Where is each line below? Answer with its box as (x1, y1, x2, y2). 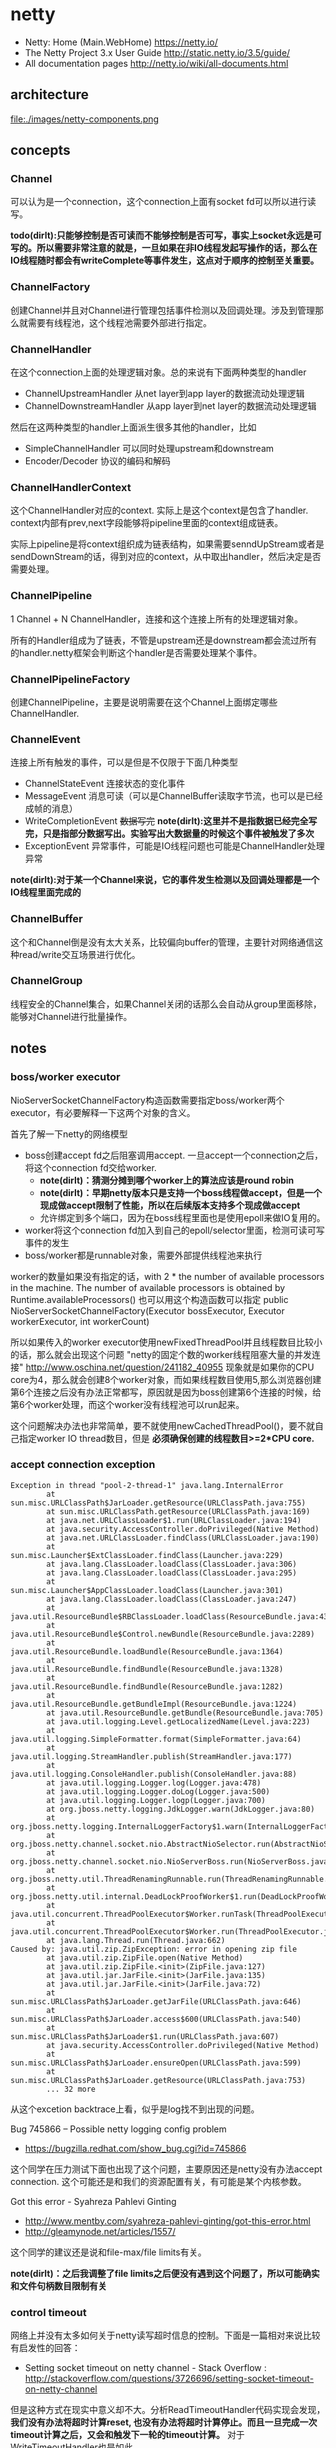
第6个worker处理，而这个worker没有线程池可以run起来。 (10, 1398, 245, 1410)
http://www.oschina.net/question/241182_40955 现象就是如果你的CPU (25, 1361, 315, 1373)
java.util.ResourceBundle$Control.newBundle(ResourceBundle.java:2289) (10, 1629, 315, 1639)
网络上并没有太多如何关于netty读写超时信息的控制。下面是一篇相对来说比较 (10, 2329, 321, 2342)
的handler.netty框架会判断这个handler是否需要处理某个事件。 (10, 646, 263, 658)
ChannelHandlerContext (10, 480, 132, 494)
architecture (10, 86, 90, 103)
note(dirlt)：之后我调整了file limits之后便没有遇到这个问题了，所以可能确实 (10, 2267, 320, 2279)
